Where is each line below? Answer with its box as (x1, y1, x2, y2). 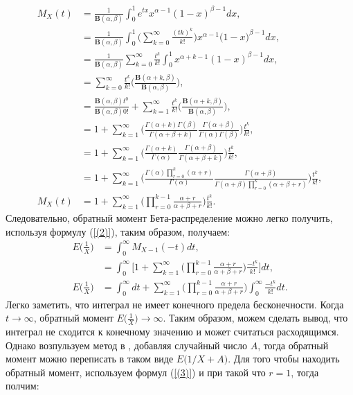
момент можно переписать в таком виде (6, 351, 174, 366)
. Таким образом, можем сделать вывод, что (163, 310, 348, 325)
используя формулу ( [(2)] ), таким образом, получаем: (6, 224, 230, 238)
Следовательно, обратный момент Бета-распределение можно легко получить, (6, 211, 333, 225)
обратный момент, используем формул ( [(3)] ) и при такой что (6, 365, 266, 379)
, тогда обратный (257, 337, 329, 352)
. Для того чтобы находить (228, 351, 340, 366)
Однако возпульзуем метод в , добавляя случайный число (6, 337, 247, 352)
